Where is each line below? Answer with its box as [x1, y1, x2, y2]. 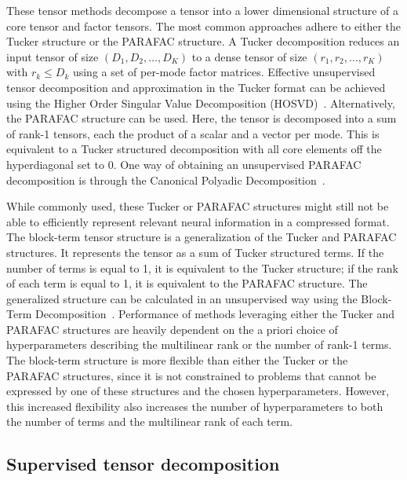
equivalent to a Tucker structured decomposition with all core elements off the [6, 141, 382, 157]
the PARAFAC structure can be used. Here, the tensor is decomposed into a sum [6, 110, 397, 126]
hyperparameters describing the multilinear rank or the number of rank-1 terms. [6, 336, 392, 353]
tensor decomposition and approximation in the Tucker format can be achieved [6, 79, 386, 95]
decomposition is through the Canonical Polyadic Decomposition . [6, 171, 325, 188]
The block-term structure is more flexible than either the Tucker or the [6, 352, 348, 368]
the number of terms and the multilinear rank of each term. [6, 413, 293, 430]
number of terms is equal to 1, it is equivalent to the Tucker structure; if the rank [6, 259, 398, 276]
